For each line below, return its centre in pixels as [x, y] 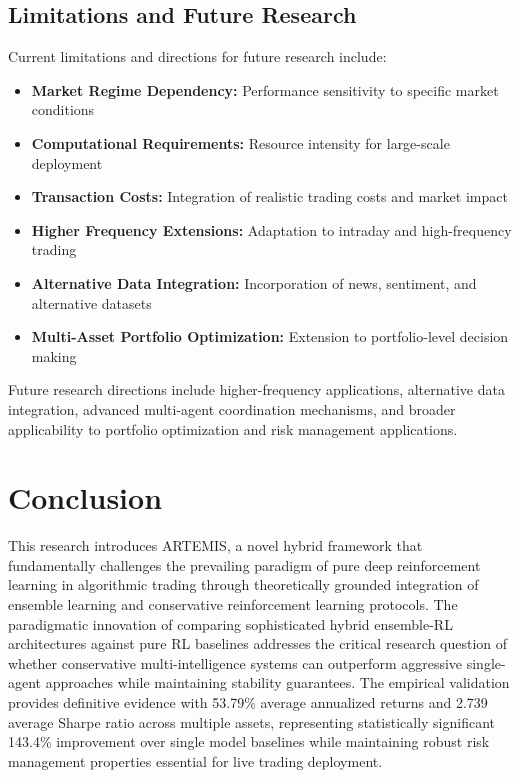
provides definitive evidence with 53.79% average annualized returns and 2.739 [248, 701]
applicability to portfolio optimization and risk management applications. [233, 428]
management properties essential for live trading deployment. [195, 760]
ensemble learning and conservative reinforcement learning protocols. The [233, 604]
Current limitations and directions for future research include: [197, 56]
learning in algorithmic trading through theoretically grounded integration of [243, 584]
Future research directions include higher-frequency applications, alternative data [256, 389]
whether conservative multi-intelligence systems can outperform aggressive [235, 662]
